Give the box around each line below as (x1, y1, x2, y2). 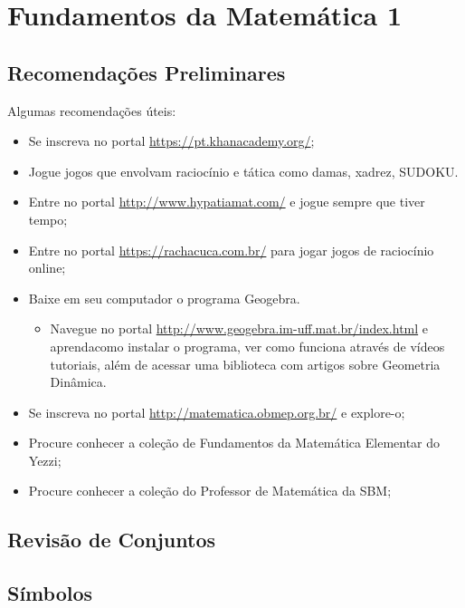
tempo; (28, 209, 68, 228)
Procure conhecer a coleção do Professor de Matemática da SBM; (28, 481, 392, 500)
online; (28, 258, 66, 277)
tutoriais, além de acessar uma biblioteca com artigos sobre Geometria (50, 354, 441, 373)
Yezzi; (28, 450, 62, 469)
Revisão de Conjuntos (7, 526, 216, 554)
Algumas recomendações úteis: (7, 101, 176, 120)
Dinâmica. (50, 372, 107, 391)
